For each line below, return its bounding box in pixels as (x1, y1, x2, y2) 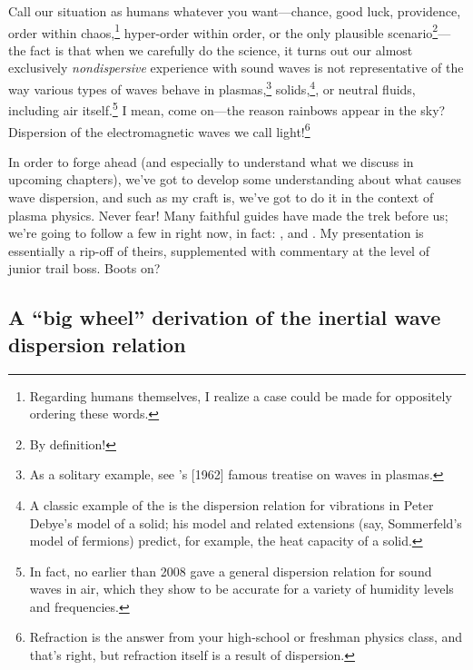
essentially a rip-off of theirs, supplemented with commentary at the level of (8, 241, 429, 260)
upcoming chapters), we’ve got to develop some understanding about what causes (8, 170, 461, 189)
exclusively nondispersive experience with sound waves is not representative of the (8, 58, 464, 77)
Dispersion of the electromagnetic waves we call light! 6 (8, 119, 310, 141)
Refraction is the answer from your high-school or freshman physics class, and (29, 627, 463, 646)
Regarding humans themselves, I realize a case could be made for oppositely (29, 386, 452, 405)
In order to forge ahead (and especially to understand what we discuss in (8, 152, 414, 171)
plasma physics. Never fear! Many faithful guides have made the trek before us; (8, 205, 448, 224)
